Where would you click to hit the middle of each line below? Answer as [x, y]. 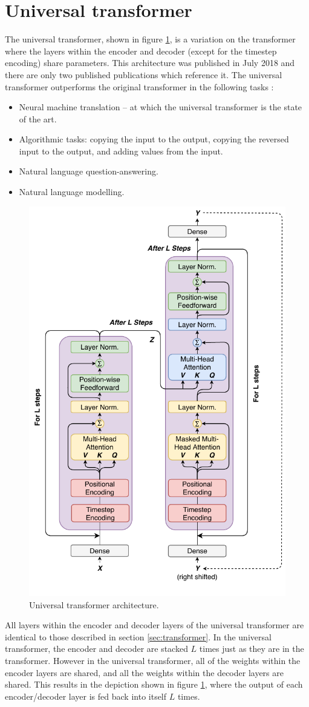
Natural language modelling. [72, 192]
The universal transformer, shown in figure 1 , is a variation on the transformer [150, 39]
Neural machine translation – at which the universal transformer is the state [161, 107]
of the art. [38, 118]
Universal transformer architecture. [94, 604]
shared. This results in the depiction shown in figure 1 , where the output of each [154, 684]
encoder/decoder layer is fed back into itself [86, 696]
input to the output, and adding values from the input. [121, 151]
